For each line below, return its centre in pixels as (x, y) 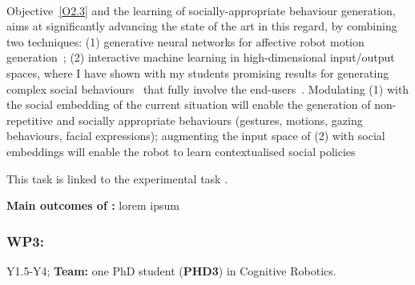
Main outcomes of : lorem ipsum (93, 205)
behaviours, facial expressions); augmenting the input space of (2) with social (196, 136)
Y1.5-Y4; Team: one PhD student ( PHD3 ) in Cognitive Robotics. (171, 270)
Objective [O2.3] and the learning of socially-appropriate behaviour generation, (201, 10)
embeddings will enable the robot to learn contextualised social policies (181, 151)
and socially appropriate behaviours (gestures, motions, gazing (210, 120)
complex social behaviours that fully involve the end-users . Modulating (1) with (208, 88)
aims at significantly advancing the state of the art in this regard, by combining (202, 26)
